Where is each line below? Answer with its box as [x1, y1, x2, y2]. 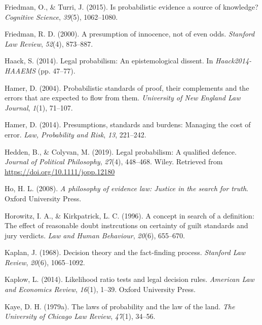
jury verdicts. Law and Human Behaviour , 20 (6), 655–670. [5, 230, 185, 240]
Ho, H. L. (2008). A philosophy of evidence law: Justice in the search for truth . [5, 183, 248, 194]
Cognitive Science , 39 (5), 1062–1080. [5, 11, 118, 22]
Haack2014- [215, 55, 252, 66]
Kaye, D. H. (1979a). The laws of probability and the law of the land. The [5, 301, 235, 311]
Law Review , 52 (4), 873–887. [5, 38, 93, 49]
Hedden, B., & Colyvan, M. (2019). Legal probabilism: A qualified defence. [5, 146, 237, 157]
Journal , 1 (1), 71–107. [5, 102, 73, 113]
